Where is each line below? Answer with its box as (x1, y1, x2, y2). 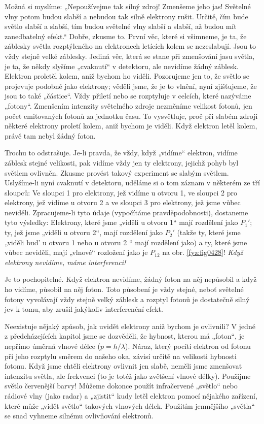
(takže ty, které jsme (177, 227, 241, 238)
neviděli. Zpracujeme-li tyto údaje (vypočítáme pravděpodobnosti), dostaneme (5, 207, 248, 217)
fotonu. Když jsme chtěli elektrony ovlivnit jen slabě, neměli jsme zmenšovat (5, 361, 242, 371)
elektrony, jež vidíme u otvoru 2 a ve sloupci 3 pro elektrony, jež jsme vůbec (5, 197, 241, 208)
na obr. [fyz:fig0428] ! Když (162, 247, 243, 257)
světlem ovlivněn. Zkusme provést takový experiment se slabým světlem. (5, 167, 229, 178)
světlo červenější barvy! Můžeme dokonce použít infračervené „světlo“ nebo (5, 380, 238, 391)
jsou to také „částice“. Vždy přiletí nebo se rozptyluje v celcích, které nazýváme (5, 90, 251, 101)
